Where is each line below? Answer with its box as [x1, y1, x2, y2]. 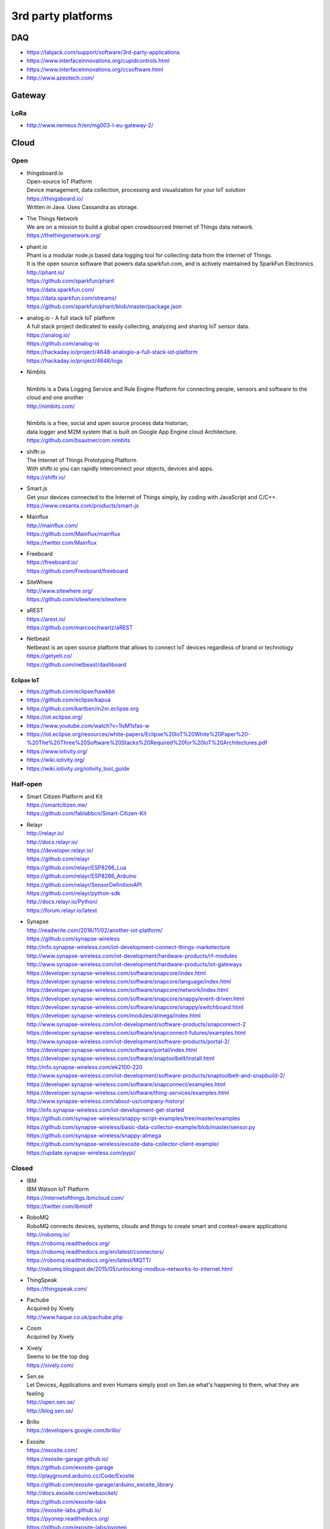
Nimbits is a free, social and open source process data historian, [26, 420, 189, 427]
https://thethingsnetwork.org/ [26, 232, 101, 239]
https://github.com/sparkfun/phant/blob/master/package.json [26, 303, 182, 310]
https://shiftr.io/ [26, 473, 66, 481]
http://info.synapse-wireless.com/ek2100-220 [26, 1063, 143, 1070]
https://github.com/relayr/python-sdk [26, 889, 120, 897]
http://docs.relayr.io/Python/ [26, 898, 98, 905]
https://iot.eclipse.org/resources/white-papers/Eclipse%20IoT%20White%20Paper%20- [26, 730, 251, 738]
